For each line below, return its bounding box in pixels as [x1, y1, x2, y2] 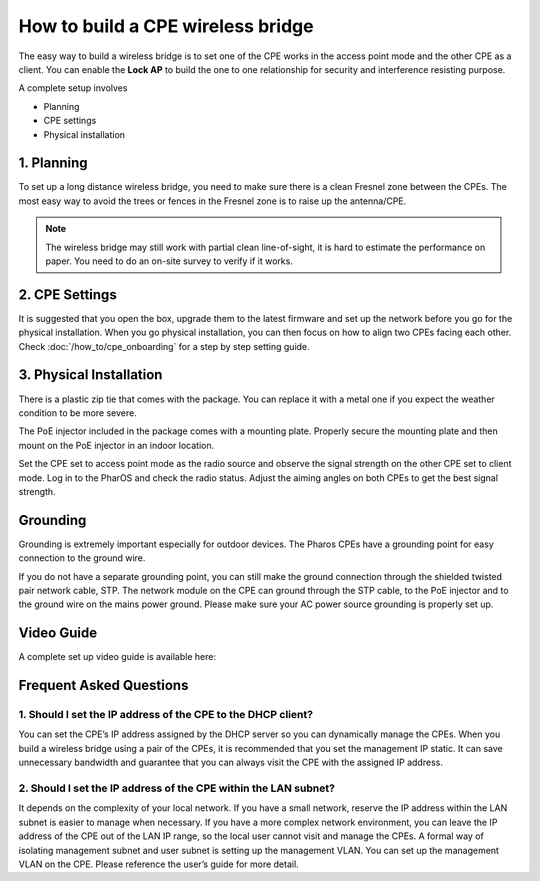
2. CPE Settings [18, 286, 117, 303]
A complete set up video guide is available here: [18, 651, 217, 663]
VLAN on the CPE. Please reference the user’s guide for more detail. [18, 858, 299, 870]
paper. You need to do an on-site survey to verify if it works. [45, 255, 294, 267]
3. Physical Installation [18, 366, 163, 384]
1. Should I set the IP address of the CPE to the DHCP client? [18, 708, 314, 722]
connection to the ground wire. [18, 552, 146, 564]
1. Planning [18, 155, 89, 172]
